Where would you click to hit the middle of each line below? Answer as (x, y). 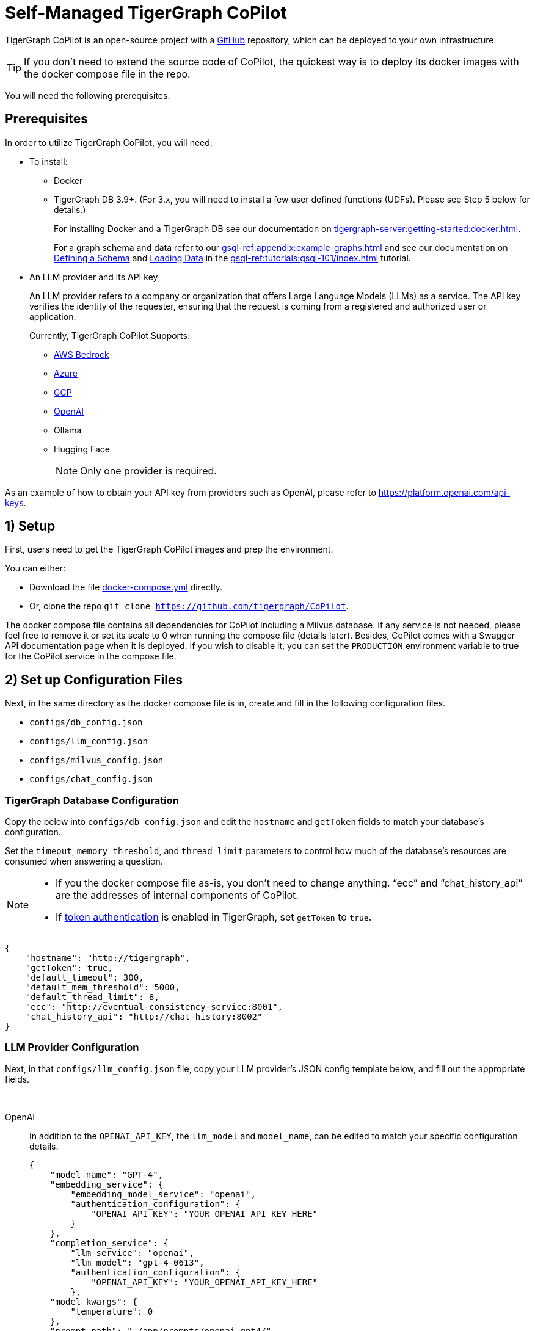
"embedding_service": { (107, 1184)
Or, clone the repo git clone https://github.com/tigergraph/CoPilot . (189, 606)
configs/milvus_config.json (96, 760)
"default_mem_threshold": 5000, (103, 988)
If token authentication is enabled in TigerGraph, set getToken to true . (214, 917)
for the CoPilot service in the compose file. (91, 656)
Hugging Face (82, 449)
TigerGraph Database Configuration (92, 800)
